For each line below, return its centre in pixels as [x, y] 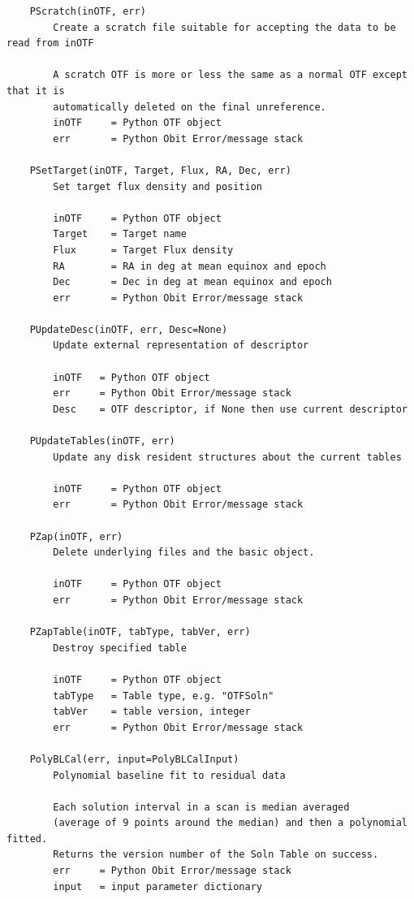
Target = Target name [120, 234]
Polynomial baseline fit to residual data [169, 775]
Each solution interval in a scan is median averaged [201, 807]
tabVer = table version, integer [152, 712]
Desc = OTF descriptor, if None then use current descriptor [230, 409]
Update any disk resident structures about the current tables [227, 457]
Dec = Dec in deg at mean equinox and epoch [192, 282]
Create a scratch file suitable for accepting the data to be [224, 27]
